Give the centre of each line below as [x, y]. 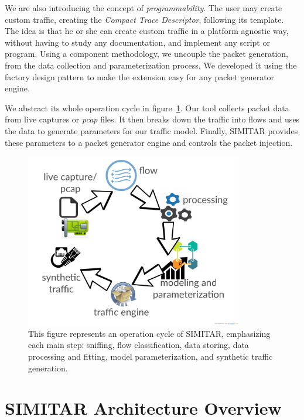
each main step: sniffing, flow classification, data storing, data [139, 345]
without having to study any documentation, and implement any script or [137, 42]
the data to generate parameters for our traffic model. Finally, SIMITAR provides [151, 130]
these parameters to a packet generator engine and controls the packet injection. [149, 142]
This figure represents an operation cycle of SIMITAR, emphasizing [149, 333]
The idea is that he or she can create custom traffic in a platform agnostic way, [147, 31]
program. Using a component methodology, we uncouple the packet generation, [146, 54]
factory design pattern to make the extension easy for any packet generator [140, 76]
